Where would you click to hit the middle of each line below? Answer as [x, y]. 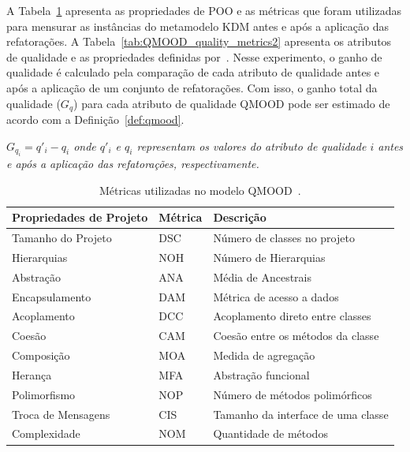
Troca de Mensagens [61, 414]
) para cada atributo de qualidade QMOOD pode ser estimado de [232, 103]
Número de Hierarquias [269, 257]
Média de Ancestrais [263, 276]
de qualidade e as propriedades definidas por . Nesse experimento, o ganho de [194, 56]
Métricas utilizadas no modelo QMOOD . [200, 190]
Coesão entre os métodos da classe [296, 336]
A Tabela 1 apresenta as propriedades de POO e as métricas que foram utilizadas [204, 10]
